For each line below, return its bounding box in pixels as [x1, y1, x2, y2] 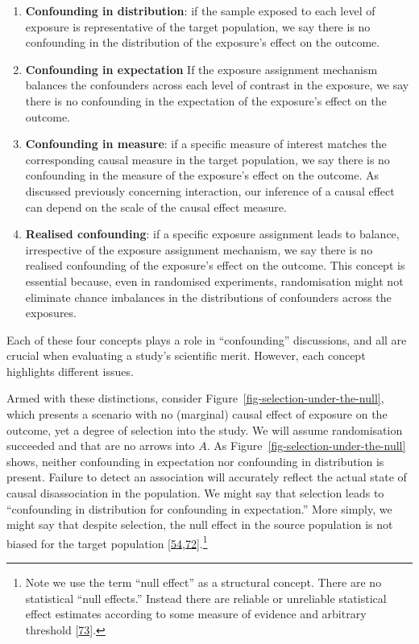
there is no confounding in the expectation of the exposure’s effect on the [25, 92, 387, 109]
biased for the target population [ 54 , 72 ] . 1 [6, 532, 208, 551]
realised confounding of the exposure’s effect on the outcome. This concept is [25, 257, 405, 274]
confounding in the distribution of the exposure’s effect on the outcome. [25, 34, 380, 51]
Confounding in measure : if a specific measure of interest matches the [25, 135, 387, 152]
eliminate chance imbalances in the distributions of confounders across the [25, 288, 392, 305]
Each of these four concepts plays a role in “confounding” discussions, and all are [6, 331, 407, 348]
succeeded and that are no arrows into [6, 437, 195, 454]
